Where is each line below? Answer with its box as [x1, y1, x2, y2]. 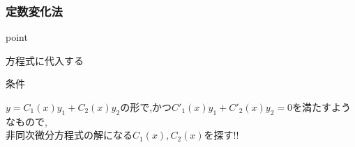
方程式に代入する [6, 53, 84, 67]
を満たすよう [292, 100, 352, 114]
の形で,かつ [120, 100, 172, 114]
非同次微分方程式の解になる [6, 128, 133, 142]
